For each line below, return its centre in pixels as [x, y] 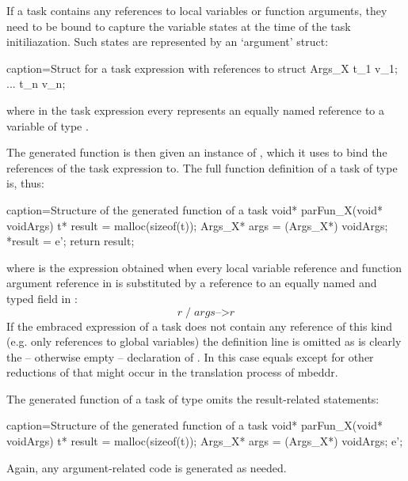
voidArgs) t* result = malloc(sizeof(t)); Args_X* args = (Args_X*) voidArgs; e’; [205, 441]
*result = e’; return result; [71, 241]
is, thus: [25, 183]
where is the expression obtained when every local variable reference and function [204, 267]
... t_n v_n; [36, 83]
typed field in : [42, 298]
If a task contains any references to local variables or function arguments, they [197, 10]
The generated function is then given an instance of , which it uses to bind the [197, 152]
